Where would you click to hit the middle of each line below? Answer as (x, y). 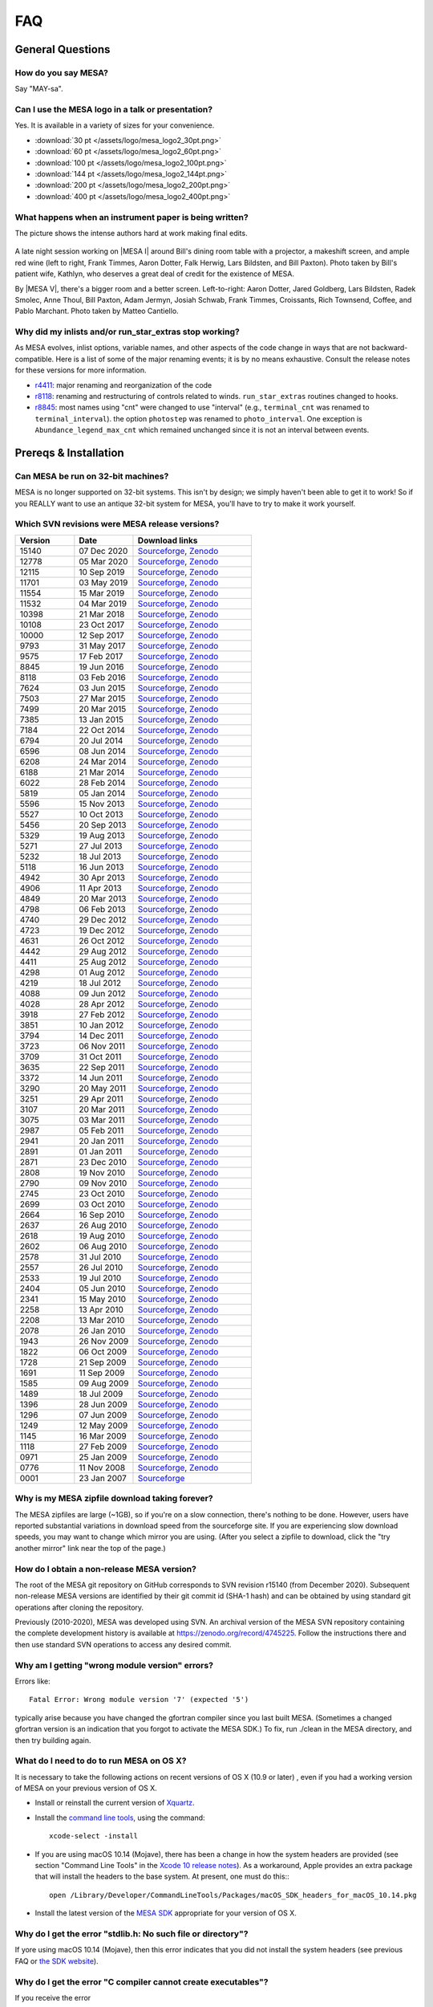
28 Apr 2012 (102, 1003)
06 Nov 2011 (102, 1046)
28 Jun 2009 (103, 1404)
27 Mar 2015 (102, 698)
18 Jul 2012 (100, 983)
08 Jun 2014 (103, 751)
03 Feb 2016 (102, 677)
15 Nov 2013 (102, 804)
